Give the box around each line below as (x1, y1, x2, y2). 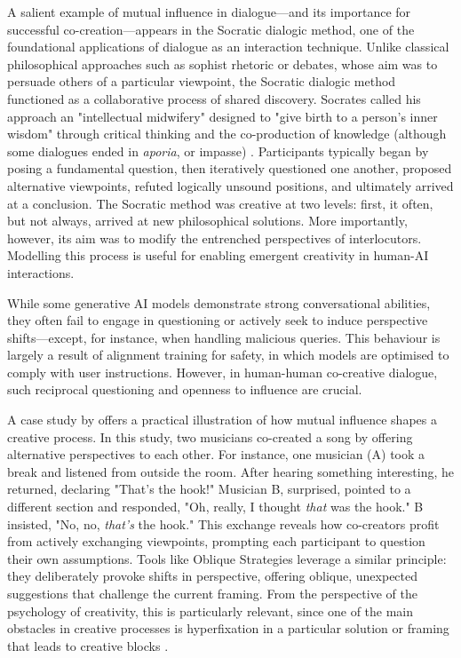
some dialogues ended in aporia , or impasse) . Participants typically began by (7, 141, 429, 160)
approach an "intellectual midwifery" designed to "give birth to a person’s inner (7, 107, 438, 125)
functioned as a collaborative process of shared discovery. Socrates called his (7, 89, 421, 107)
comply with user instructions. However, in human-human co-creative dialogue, (7, 362, 438, 381)
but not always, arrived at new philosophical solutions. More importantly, (7, 211, 408, 230)
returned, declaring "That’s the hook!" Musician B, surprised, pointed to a (7, 480, 411, 498)
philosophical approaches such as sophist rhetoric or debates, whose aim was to (7, 54, 438, 73)
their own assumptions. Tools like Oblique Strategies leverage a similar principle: (7, 549, 447, 567)
